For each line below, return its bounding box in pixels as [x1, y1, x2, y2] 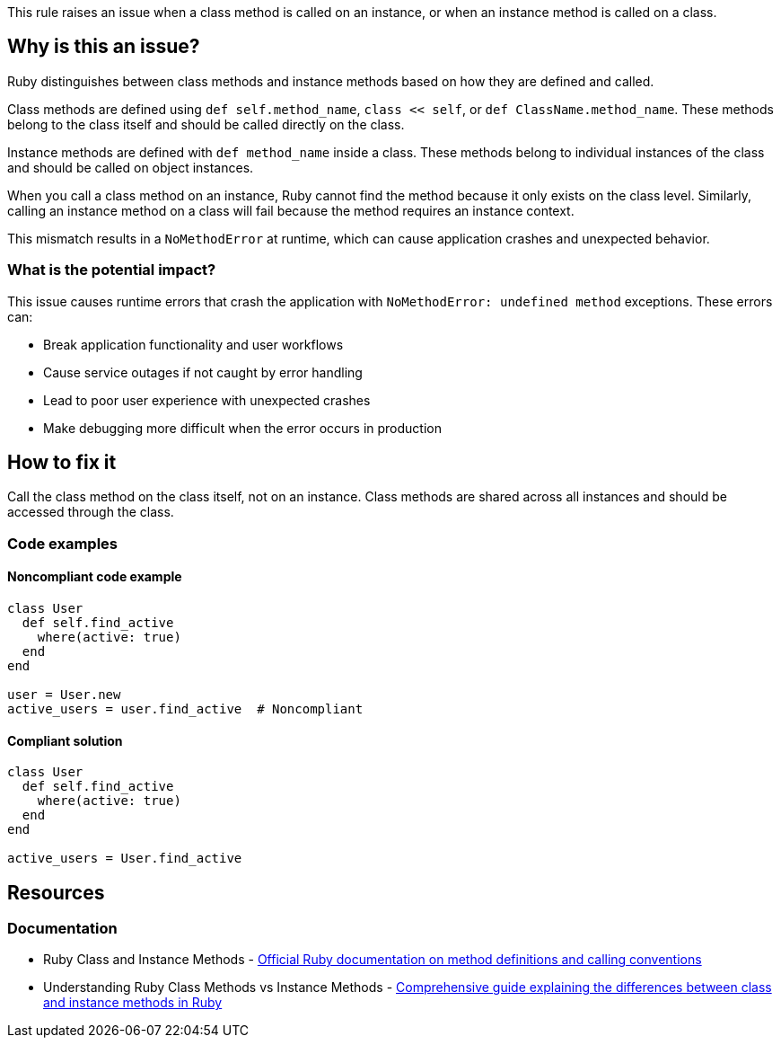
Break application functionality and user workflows [43, 336, 344, 352]
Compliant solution [7, 732, 123, 748]
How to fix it [7, 451, 117, 474]
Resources [7, 881, 105, 904]
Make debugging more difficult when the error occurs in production [43, 420, 442, 436]
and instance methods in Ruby [43, 995, 223, 1011]
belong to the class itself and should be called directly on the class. [7, 116, 405, 132]
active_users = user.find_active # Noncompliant [7, 702, 364, 717]
